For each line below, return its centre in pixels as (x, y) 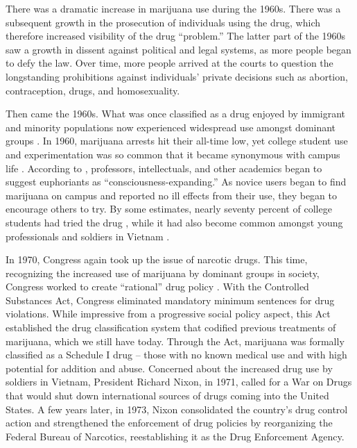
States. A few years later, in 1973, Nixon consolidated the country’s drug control (177, 409)
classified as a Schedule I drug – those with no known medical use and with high (176, 355)
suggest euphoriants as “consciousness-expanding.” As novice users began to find (176, 182)
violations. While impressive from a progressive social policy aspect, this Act (168, 314)
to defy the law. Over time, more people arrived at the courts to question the (169, 63)
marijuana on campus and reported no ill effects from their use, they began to (171, 195)
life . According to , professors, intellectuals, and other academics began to (164, 168)
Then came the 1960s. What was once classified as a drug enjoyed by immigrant (176, 114)
